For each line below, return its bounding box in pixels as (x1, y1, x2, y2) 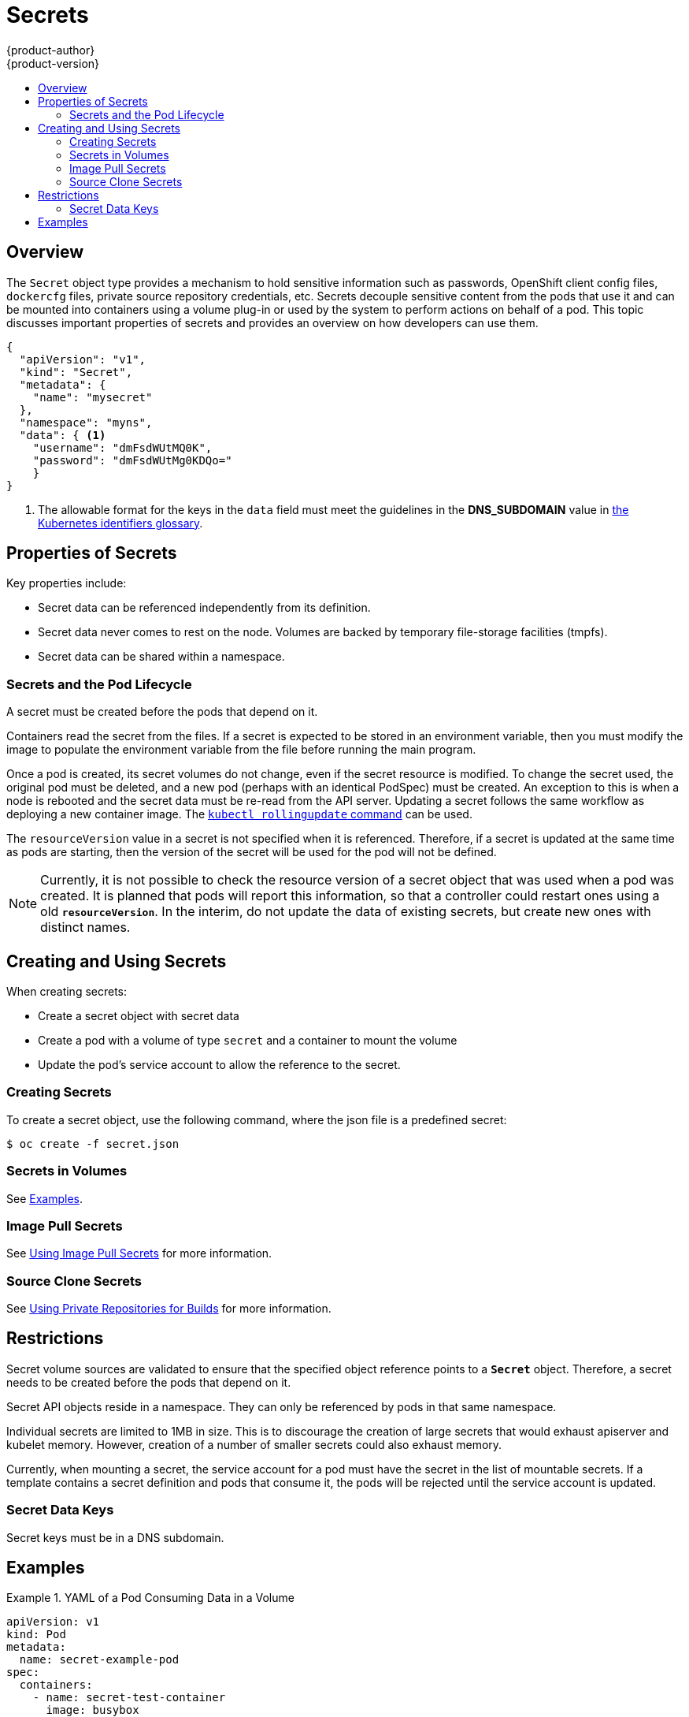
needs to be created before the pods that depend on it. (6, 1375, 291, 1389)
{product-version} (6, 56, 100, 70)
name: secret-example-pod (19, 1653, 180, 1667)
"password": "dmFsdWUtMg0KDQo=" (32, 453, 232, 467)
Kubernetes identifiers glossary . (38, 516, 203, 530)
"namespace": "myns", (19, 415, 153, 429)
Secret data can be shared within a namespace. (38, 650, 285, 664)
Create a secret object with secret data (38, 1009, 239, 1023)
